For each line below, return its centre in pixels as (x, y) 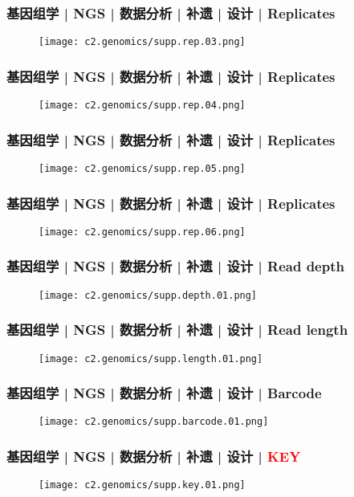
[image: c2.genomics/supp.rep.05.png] (142, 168)
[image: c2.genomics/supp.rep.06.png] (142, 232)
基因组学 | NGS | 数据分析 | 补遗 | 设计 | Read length (177, 330)
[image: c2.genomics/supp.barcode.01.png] (154, 422)
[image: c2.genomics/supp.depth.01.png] (148, 295)
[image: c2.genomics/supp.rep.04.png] (142, 106)
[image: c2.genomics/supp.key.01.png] (142, 485)
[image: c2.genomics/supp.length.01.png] (151, 358)
